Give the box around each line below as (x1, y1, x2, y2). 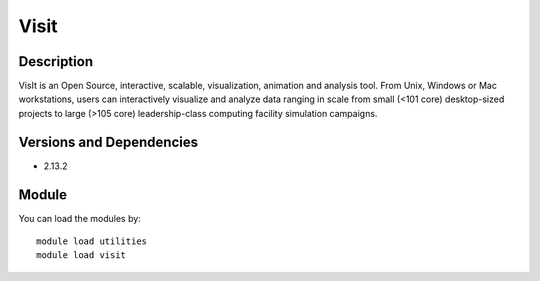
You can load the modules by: (18, 212, 142, 224)
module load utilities (36, 236, 148, 247)
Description (18, 53, 94, 70)
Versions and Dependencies (18, 133, 199, 150)
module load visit (36, 250, 127, 261)
